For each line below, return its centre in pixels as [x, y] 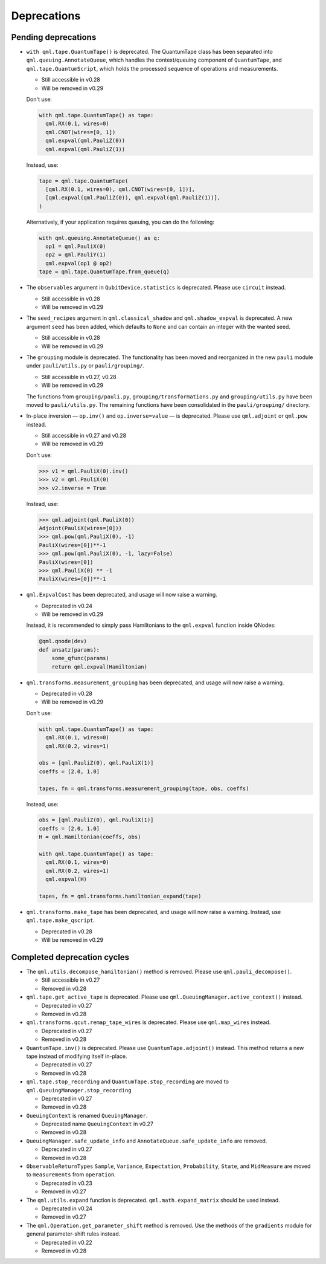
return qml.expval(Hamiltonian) [100, 667]
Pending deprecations [54, 37]
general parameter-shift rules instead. [73, 1234]
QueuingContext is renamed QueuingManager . [87, 1115]
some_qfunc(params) [81, 658]
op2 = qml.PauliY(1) [76, 255]
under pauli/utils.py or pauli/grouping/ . [85, 366]
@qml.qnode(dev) [63, 641]
